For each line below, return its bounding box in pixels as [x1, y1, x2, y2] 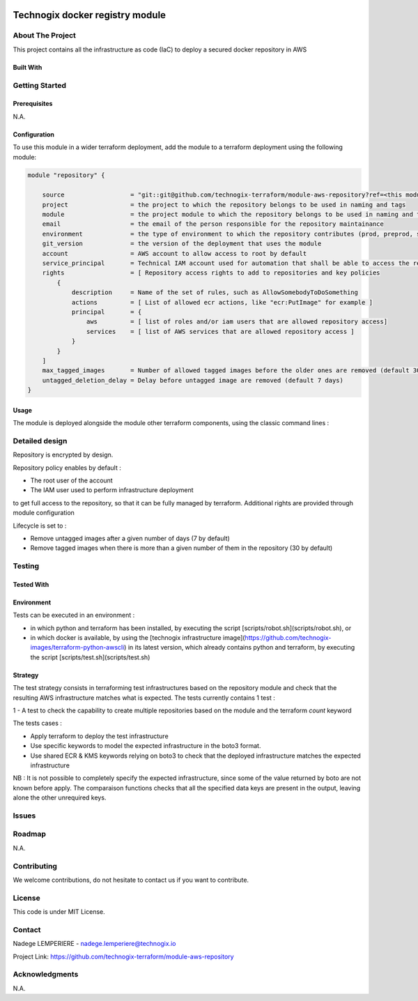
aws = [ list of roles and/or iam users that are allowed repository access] [86, 318, 388, 326]
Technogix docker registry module [13, 9, 167, 21]
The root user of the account [30, 476, 113, 484]
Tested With [13, 580, 49, 588]
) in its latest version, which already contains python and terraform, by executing [124, 643, 355, 652]
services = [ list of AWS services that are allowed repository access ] [86, 328, 355, 335]
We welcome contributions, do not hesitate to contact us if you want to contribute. [13, 876, 249, 884]
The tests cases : [13, 719, 63, 728]
